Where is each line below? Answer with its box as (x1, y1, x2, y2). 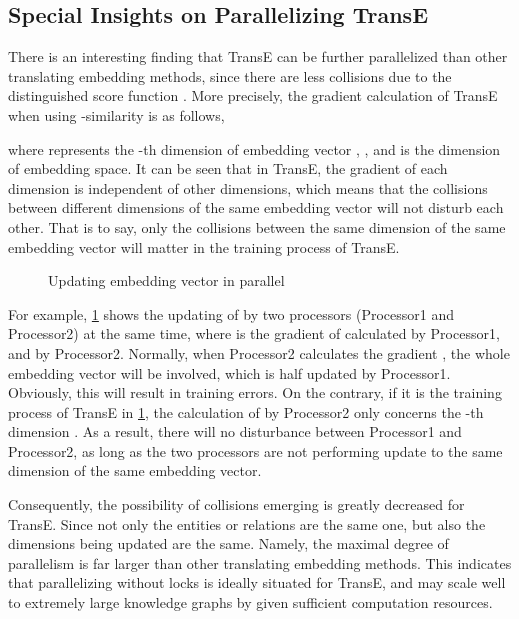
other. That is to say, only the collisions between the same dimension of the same (8, 216, 506, 237)
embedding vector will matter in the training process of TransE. (8, 236, 400, 257)
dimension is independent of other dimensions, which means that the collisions (8, 177, 488, 198)
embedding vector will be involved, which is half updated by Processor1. (8, 362, 451, 383)
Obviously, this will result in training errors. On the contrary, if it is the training (8, 382, 502, 403)
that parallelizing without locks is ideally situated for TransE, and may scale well (8, 572, 506, 593)
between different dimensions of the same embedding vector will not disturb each (8, 197, 504, 218)
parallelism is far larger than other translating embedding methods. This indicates (8, 552, 512, 573)
